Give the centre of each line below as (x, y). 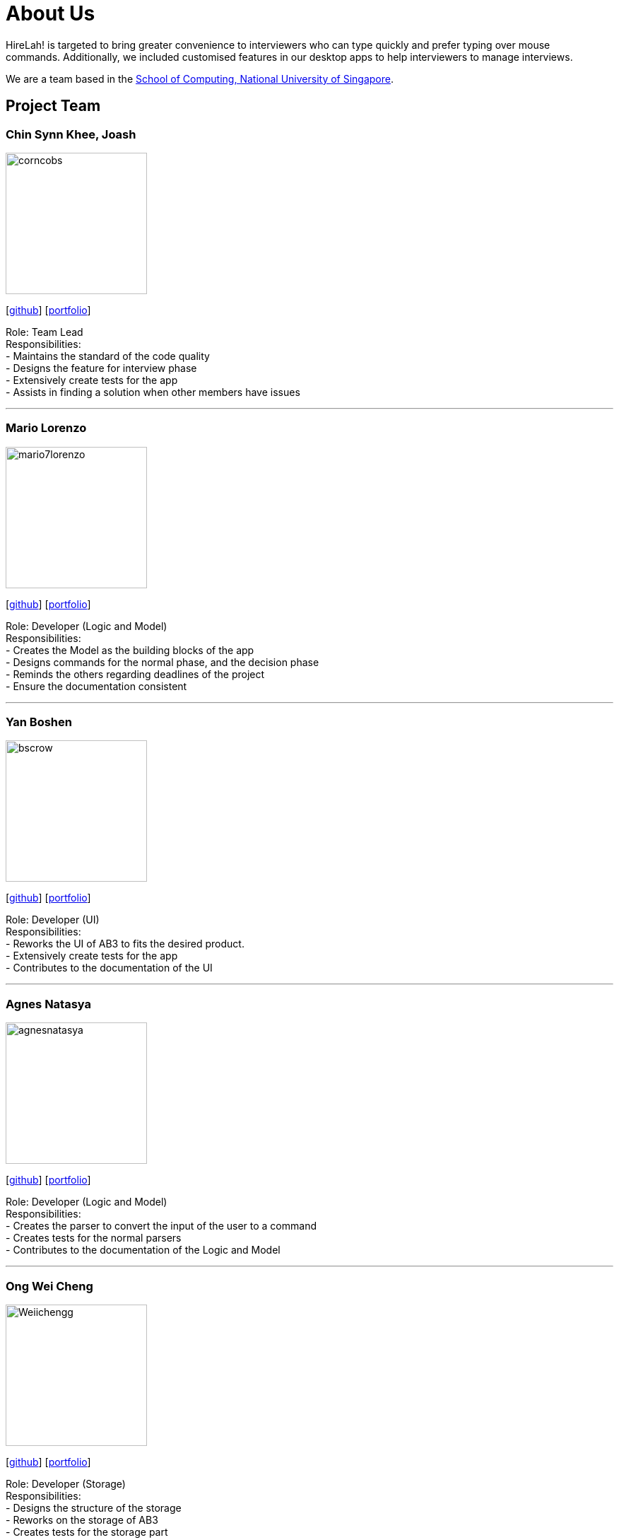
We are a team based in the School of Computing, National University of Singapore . (200, 78)
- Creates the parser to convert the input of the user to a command (161, 1226)
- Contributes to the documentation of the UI (109, 968)
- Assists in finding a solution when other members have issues (153, 392)
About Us (51, 13)
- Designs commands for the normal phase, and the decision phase (163, 662)
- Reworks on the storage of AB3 (82, 1519)
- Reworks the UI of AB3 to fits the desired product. (125, 944)
